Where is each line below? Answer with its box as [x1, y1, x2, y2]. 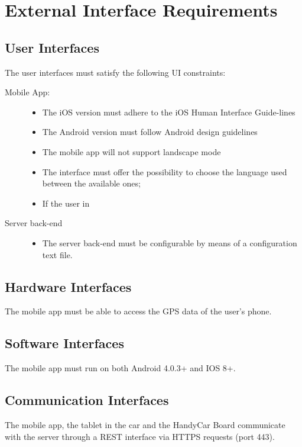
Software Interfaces [5, 334, 124, 352]
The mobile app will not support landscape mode [42, 145, 221, 157]
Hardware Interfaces [5, 277, 132, 295]
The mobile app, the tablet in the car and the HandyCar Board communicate [5, 418, 285, 430]
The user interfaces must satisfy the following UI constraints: [5, 66, 226, 78]
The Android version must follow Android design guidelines [42, 126, 258, 138]
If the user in [42, 197, 90, 209]
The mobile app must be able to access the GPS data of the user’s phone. [5, 305, 272, 317]
